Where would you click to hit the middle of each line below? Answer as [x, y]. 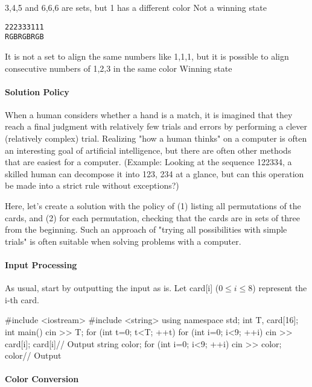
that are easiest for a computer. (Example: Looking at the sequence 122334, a [148, 162]
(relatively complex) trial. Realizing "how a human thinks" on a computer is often [156, 138]
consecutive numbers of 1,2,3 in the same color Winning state [119, 68]
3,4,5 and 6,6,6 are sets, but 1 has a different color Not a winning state [136, 7]
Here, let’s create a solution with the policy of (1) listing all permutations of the [153, 206]
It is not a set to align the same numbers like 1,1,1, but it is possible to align [147, 56]
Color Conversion [42, 379]
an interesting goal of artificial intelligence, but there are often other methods [148, 150]
